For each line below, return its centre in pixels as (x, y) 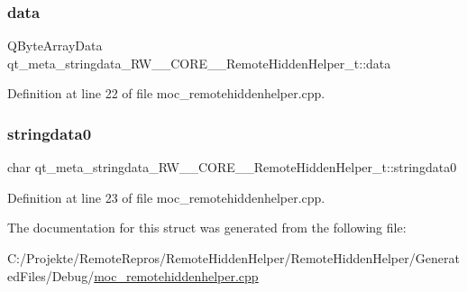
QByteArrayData (55, 46)
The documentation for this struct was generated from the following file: (207, 228)
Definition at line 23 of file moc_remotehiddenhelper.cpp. (166, 197)
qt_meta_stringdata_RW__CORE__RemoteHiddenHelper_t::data (199, 63)
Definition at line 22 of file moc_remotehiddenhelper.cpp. (166, 93)
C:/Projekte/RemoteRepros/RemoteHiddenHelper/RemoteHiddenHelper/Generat (233, 258)
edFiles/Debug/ (51, 275)
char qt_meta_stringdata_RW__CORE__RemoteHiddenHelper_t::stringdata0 (232, 167)
